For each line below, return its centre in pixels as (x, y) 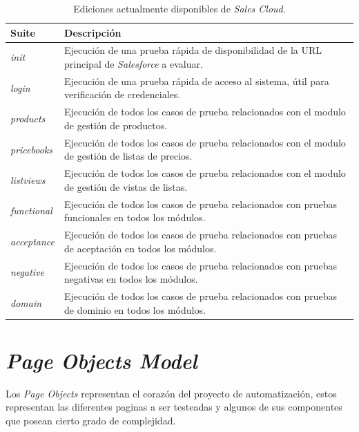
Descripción (93, 32)
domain (26, 302)
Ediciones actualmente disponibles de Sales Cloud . (179, 8)
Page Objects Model (101, 360)
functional (31, 210)
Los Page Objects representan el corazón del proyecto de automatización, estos (171, 393)
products (28, 119)
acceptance (33, 241)
